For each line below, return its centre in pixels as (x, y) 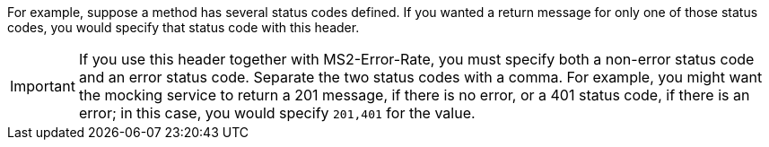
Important (43, 86)
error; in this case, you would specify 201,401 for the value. (277, 113)
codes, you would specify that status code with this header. (184, 27)
